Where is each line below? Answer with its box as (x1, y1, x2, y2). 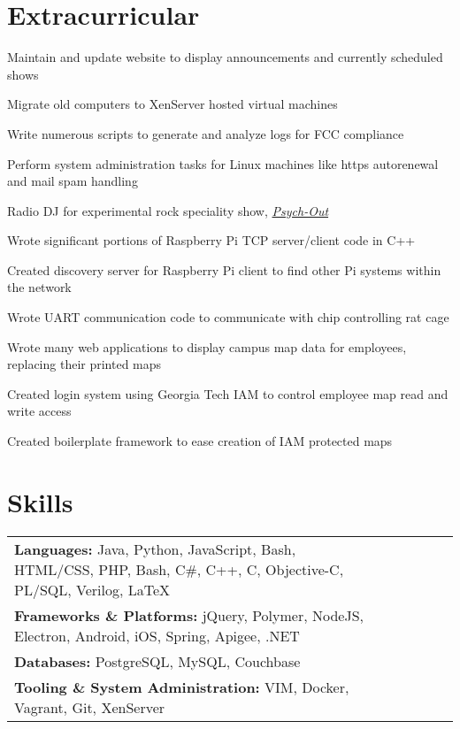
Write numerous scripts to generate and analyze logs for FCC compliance (7, 124, 404, 142)
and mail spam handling (7, 172, 138, 190)
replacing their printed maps (7, 355, 162, 373)
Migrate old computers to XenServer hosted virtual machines (7, 95, 338, 113)
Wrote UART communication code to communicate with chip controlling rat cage (7, 308, 449, 326)
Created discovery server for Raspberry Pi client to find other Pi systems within (7, 260, 441, 279)
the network (7, 278, 72, 296)
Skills (7, 483, 73, 519)
